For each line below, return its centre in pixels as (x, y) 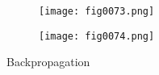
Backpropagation (48, 62)
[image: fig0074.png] (97, 36)
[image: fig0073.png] (97, 11)
